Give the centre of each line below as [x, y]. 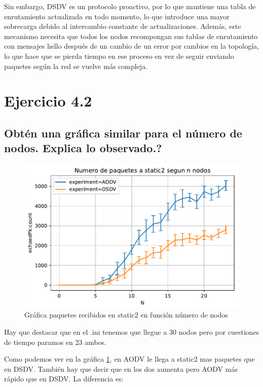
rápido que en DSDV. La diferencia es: [64, 379]
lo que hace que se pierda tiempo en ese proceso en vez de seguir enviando [119, 56]
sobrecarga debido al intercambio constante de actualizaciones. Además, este [123, 26]
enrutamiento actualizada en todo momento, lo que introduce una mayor [117, 16]
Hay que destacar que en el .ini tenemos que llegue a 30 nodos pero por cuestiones [132, 331]
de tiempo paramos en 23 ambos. [55, 342]
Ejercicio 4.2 [48, 101]
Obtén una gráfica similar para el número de [123, 133]
